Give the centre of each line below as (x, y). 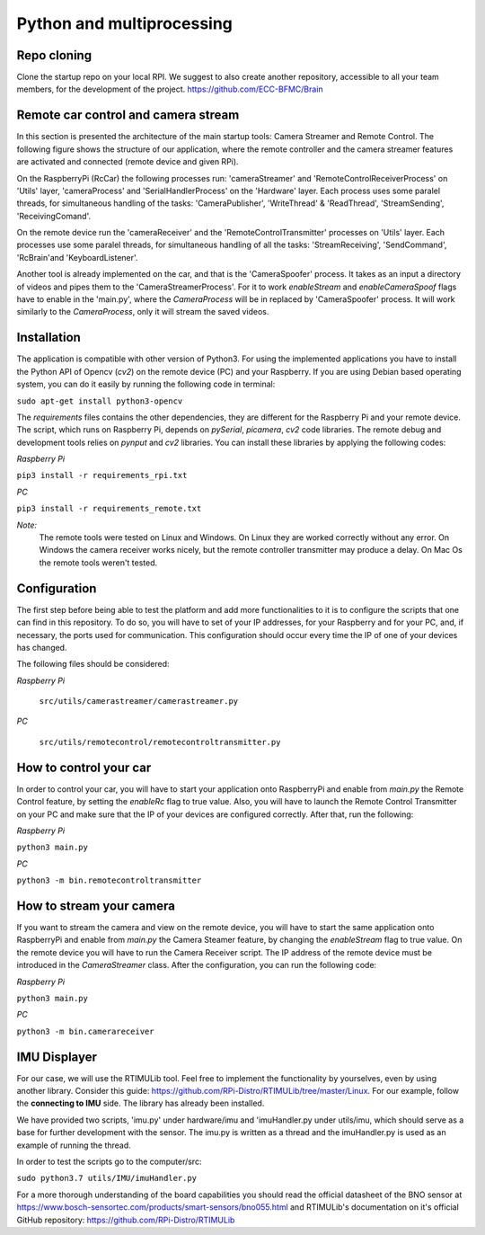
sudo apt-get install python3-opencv (100, 401)
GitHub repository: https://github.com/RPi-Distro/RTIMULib (126, 1220)
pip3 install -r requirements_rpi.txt (102, 475)
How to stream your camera (96, 906)
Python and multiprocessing (125, 23)
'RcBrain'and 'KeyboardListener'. (77, 257)
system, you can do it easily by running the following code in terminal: (146, 384)
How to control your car (84, 767)
